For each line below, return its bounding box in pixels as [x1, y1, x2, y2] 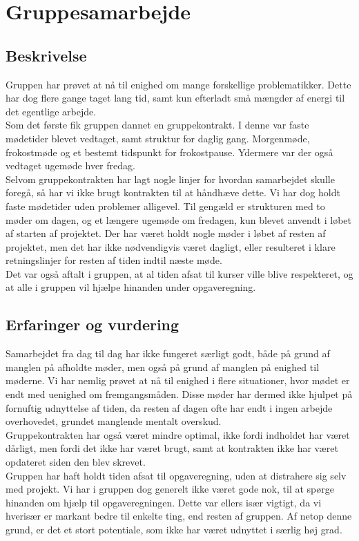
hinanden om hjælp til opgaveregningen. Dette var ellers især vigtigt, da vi [6, 495, 322, 509]
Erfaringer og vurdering [6, 314, 179, 335]
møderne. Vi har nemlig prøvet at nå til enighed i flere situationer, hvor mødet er [6, 373, 350, 388]
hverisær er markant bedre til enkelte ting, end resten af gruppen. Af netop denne [6, 509, 352, 523]
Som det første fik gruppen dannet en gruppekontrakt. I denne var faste [6, 117, 309, 132]
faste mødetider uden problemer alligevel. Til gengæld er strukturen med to [6, 198, 325, 213]
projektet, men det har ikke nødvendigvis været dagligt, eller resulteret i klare [6, 239, 336, 254]
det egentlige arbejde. [6, 104, 97, 118]
